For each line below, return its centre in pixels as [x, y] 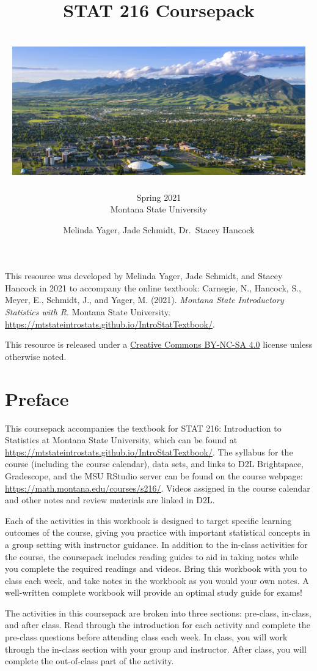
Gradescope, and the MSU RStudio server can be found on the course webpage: [154, 475]
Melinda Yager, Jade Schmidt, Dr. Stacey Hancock [159, 229]
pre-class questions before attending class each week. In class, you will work [146, 637]
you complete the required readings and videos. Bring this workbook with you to [156, 568]
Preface [37, 398]
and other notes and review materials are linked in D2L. [110, 500]
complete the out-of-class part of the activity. [89, 661]
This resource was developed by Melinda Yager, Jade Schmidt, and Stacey [144, 276]
